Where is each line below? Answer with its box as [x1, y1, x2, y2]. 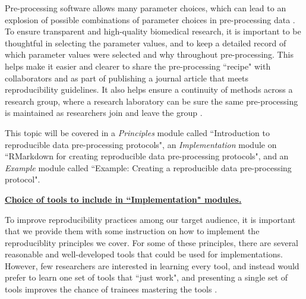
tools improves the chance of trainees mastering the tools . [5, 283, 217, 295]
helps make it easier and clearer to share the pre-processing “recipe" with [5, 59, 271, 72]
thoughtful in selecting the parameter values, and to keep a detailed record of [5, 36, 286, 49]
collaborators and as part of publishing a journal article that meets [5, 71, 249, 84]
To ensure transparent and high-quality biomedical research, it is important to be [5, 25, 301, 37]
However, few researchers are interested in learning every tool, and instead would [5, 259, 299, 272]
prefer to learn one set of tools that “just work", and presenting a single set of [5, 271, 288, 284]
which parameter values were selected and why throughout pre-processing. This [5, 48, 294, 61]
